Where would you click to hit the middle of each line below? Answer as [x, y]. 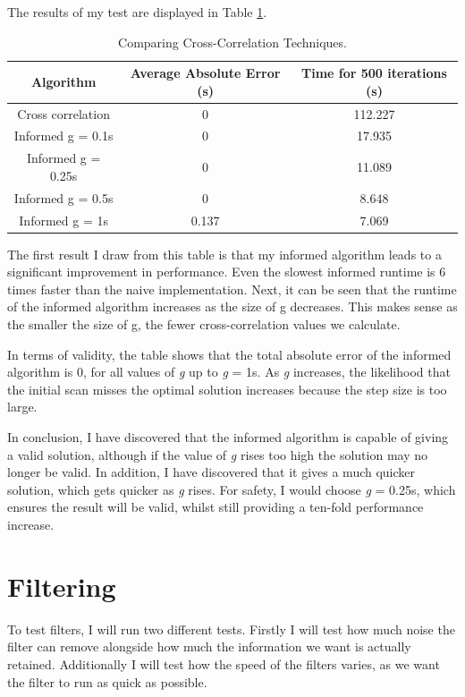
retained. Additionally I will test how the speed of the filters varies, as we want [224, 663]
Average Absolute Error [205, 73]
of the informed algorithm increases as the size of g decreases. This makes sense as [232, 306]
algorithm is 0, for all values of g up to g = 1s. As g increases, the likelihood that [229, 372]
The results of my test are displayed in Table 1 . [137, 12]
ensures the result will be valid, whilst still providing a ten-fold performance [216, 507]
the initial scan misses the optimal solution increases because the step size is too [227, 389]
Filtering [62, 586]
